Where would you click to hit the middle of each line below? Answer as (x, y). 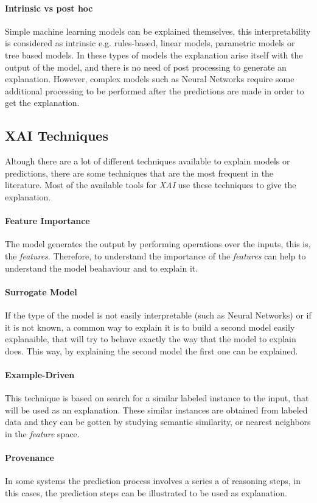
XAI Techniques (57, 135)
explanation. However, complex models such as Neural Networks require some (150, 79)
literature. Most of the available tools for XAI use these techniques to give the (151, 185)
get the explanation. (42, 103)
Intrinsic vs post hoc (49, 8)
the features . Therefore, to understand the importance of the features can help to (155, 255)
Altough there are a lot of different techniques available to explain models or (148, 161)
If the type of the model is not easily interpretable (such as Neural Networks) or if (158, 315)
